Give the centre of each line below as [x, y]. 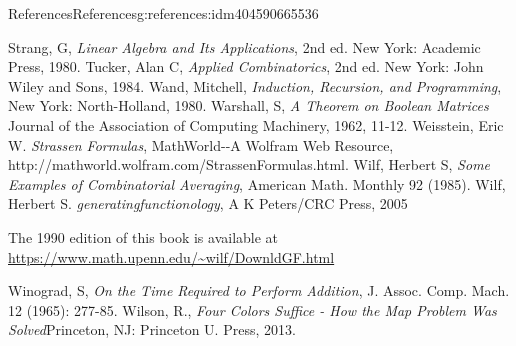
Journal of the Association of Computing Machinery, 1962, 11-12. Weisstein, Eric [256, 124]
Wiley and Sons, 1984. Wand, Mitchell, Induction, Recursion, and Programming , [255, 85]
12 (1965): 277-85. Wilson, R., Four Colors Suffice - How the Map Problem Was [252, 309]
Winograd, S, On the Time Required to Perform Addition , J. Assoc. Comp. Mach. [259, 290]
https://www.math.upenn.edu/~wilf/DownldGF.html [171, 256]
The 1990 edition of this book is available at [143, 236]
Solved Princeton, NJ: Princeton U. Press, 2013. [152, 329]
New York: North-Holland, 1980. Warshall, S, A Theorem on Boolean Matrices [248, 105]
